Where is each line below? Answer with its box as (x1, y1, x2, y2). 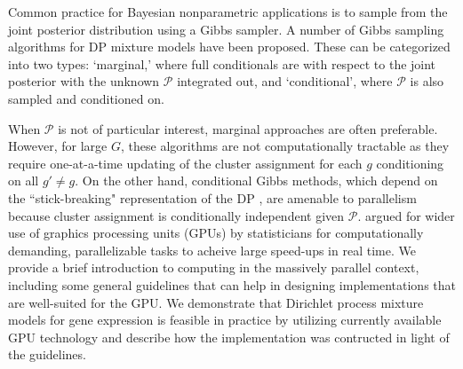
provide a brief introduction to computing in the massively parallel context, (8, 258, 419, 277)
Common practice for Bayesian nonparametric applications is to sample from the (8, 3, 448, 20)
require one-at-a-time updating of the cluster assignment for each (8, 153, 363, 172)
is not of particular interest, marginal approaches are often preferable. (58, 119, 438, 137)
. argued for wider (357, 206, 455, 224)
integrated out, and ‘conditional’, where (177, 72, 393, 90)
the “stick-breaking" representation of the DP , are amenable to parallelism (8, 188, 417, 207)
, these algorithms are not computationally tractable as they (121, 137, 450, 155)
